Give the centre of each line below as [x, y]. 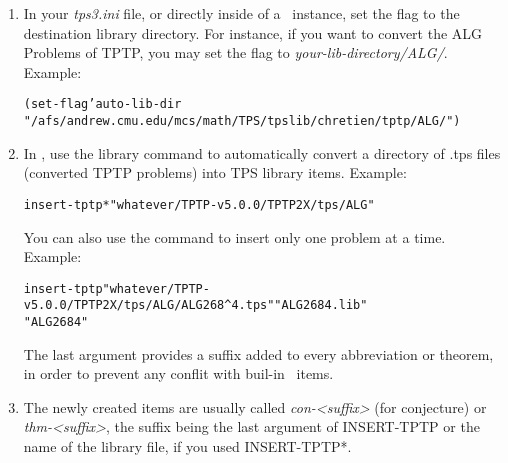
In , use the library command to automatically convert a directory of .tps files [262, 152]
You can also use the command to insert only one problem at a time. [234, 236]
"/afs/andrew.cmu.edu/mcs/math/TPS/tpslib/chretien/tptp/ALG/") [242, 121]
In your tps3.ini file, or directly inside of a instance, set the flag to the [241, 13]
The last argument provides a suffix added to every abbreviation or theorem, [258, 353]
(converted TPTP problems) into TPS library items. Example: [215, 172]
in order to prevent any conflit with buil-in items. [178, 373]
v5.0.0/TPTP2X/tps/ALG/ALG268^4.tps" [149, 305]
